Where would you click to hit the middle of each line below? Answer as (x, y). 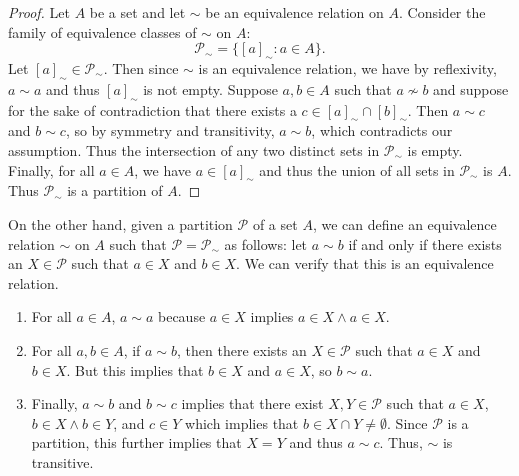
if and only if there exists (425, 243)
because (181, 316)
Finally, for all (51, 169)
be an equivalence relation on (294, 12)
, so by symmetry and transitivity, (170, 130)
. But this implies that (135, 369)
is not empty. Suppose (210, 88)
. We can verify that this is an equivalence (365, 263)
